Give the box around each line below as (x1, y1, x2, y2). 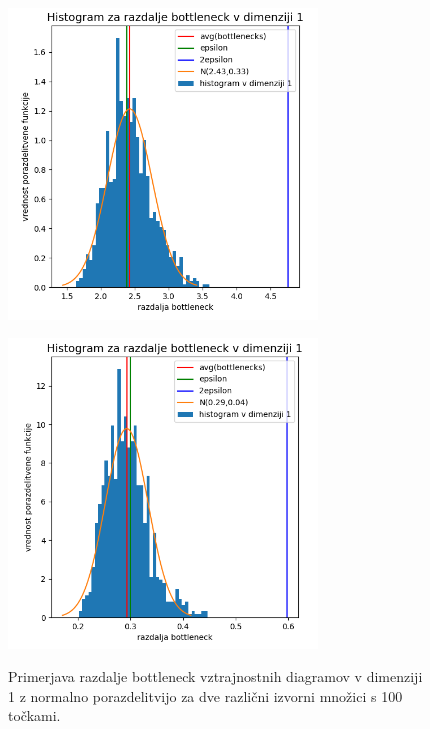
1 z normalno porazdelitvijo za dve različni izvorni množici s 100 (8, 685, 403, 706)
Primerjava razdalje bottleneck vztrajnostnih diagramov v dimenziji (8, 666, 423, 687)
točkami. (8, 705, 61, 726)
